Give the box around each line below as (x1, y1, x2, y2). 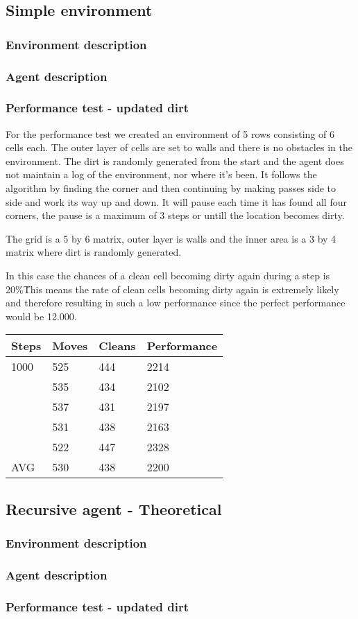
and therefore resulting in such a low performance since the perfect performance (6, 295, 346, 310)
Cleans (99, 338, 136, 354)
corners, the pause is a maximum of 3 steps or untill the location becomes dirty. (6, 208, 345, 223)
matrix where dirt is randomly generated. (6, 245, 182, 259)
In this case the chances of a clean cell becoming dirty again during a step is (6, 268, 330, 283)
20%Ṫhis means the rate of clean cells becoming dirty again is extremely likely (6, 281, 339, 296)
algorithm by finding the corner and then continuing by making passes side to (6, 181, 336, 195)
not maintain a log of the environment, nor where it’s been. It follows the (6, 167, 317, 182)
